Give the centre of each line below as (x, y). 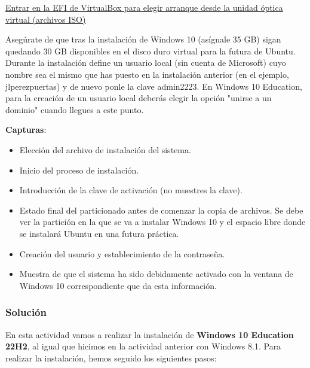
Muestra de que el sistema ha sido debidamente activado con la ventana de (156, 274)
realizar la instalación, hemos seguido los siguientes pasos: (111, 358)
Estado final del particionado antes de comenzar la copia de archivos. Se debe (161, 210)
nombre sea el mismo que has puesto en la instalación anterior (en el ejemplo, (147, 74)
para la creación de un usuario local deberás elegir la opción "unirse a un (139, 98)
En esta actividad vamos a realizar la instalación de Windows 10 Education (150, 334)
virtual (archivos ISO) (46, 19)
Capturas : (26, 130)
